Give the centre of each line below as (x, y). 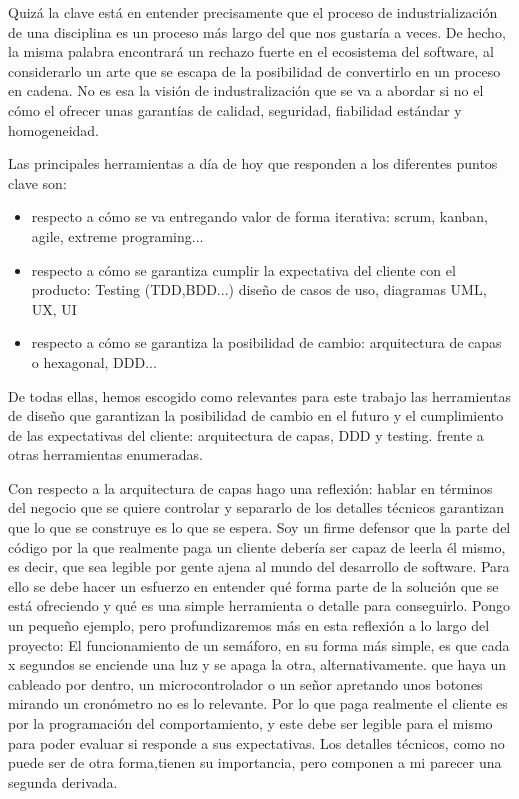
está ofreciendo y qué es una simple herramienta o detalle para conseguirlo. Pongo (259, 605)
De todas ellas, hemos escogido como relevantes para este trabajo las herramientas (259, 395)
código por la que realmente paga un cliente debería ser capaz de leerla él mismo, (257, 546)
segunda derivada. (63, 781)
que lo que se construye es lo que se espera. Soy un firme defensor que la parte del (259, 527)
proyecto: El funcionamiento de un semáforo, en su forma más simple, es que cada (259, 644)
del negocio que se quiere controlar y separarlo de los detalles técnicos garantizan (256, 507)
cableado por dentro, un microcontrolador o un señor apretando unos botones (245, 683)
